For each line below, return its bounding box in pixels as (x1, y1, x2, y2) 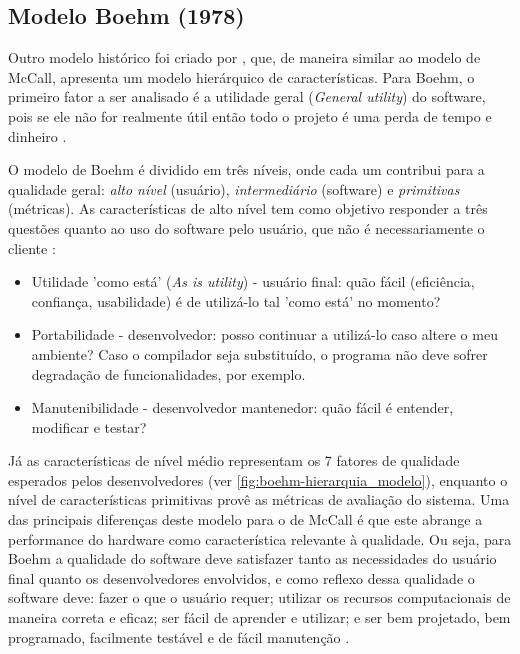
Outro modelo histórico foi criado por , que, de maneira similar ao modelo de (8, 47, 481, 68)
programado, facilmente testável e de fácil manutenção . (8, 626, 350, 647)
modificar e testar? (31, 416, 147, 437)
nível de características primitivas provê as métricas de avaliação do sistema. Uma (8, 489, 510, 510)
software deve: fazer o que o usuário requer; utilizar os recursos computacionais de (8, 587, 511, 608)
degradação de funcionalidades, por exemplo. (31, 363, 306, 384)
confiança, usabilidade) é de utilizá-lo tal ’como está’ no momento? (31, 290, 441, 311)
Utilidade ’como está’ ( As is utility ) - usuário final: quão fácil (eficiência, (31, 271, 475, 292)
